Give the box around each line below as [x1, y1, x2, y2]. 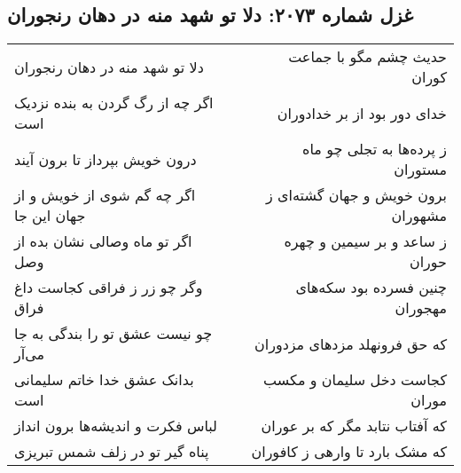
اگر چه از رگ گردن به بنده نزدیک [14, 92, 214, 114]
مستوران [394, 159, 447, 180]
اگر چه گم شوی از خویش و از [14, 185, 196, 206]
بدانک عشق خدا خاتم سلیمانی [14, 369, 194, 390]
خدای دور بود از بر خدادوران [277, 102, 447, 123]
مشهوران [391, 205, 447, 226]
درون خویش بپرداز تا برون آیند [14, 148, 197, 169]
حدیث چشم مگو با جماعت [288, 46, 447, 67]
